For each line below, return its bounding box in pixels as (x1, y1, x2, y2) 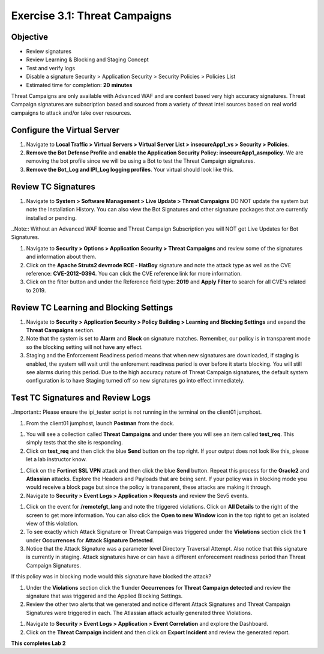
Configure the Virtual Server (11, 125, 120, 135)
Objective (11, 32, 49, 42)
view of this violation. (26, 519, 79, 527)
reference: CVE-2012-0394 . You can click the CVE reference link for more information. (26, 270, 242, 277)
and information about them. (26, 253, 97, 261)
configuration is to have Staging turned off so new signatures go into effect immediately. (26, 377, 245, 384)
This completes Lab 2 (11, 640, 66, 647)
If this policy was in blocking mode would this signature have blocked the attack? (11, 573, 212, 580)
